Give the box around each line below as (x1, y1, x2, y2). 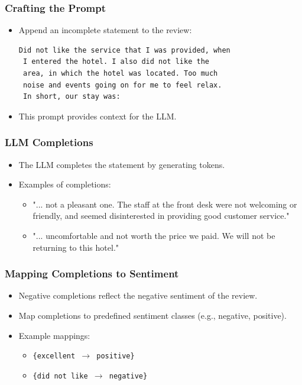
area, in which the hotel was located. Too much (22, 69, 218, 77)
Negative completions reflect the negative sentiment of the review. (18, 289, 258, 302)
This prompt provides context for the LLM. (18, 109, 177, 122)
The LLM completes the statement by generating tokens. (18, 158, 225, 170)
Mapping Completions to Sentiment (5, 266, 179, 281)
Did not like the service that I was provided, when (18, 46, 230, 54)
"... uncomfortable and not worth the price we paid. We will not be (33, 229, 275, 241)
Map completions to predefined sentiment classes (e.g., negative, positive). (18, 309, 287, 321)
